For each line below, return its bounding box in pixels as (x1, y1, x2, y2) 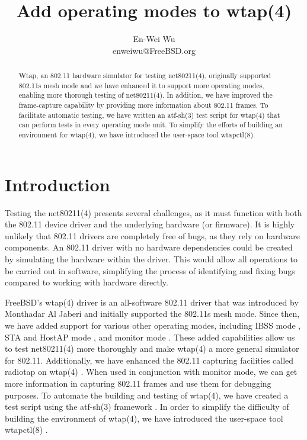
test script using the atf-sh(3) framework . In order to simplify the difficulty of (5, 400, 289, 413)
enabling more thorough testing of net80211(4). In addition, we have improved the (18, 90, 273, 100)
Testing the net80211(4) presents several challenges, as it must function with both (5, 206, 302, 219)
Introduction (5, 172, 110, 196)
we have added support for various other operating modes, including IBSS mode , (5, 319, 301, 331)
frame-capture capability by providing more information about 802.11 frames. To (18, 100, 268, 110)
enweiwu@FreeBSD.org (113, 44, 196, 56)
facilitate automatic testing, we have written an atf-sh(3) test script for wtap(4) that (18, 110, 280, 120)
